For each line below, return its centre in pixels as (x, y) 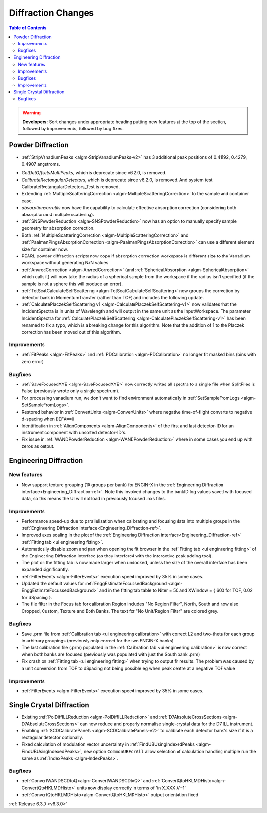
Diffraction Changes (51, 13)
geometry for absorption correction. (58, 228)
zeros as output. (38, 446)
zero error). (33, 361)
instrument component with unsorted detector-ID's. (74, 432)
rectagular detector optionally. (52, 737)
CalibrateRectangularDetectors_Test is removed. (71, 187)
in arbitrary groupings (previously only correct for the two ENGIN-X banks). (98, 641)
